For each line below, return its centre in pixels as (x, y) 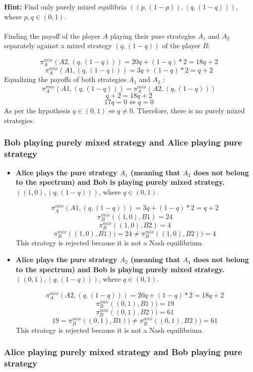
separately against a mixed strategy (58, 45)
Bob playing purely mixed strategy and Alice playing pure (123, 142)
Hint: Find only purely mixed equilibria (65, 6)
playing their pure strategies (153, 36)
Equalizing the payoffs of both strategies (65, 79)
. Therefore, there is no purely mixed (189, 111)
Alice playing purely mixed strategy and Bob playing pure (123, 352)
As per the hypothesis (37, 111)
